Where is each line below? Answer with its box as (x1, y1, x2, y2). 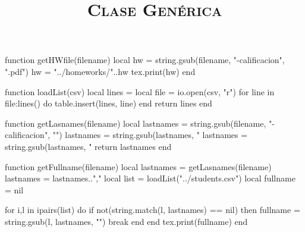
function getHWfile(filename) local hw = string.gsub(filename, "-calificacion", (5, 54, 285, 66)
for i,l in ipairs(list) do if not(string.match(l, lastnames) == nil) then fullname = (5, 203, 300, 216)
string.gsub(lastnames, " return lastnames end (5, 140, 172, 152)
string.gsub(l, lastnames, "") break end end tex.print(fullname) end (5, 215, 248, 227)
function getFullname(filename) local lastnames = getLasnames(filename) (5, 160, 272, 173)
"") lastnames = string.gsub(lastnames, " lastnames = (52, 128, 248, 141)
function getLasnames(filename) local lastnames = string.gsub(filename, (5, 117, 266, 129)
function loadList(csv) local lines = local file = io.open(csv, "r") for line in (5, 85, 275, 98)
